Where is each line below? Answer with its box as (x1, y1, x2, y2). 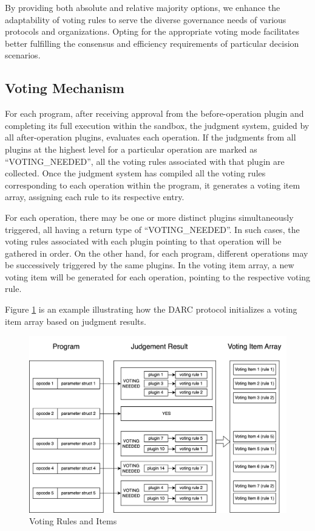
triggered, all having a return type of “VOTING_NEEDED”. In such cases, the (5, 223, 300, 235)
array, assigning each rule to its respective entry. (5, 190, 185, 203)
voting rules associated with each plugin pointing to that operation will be (5, 235, 282, 248)
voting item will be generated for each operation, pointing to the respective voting (5, 270, 311, 283)
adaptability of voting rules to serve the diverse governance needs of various (5, 13, 286, 26)
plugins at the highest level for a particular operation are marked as (5, 142, 257, 155)
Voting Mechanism (5, 78, 124, 97)
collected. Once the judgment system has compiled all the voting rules (5, 167, 266, 179)
